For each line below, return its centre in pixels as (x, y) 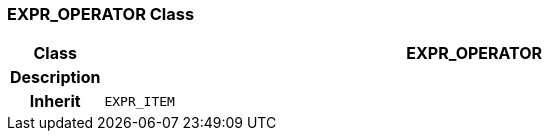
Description (55, 77)
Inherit (55, 101)
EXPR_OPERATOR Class (101, 14)
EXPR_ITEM (139, 101)
